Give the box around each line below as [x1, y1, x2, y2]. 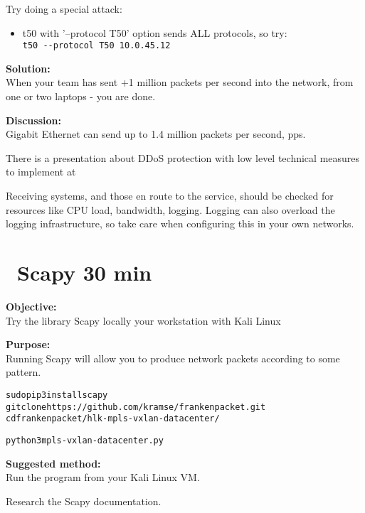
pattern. [6, 364, 41, 379]
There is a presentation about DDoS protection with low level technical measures [6, 150, 360, 165]
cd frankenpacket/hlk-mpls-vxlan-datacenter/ [6, 414, 220, 424]
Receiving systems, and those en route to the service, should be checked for [6, 188, 334, 202]
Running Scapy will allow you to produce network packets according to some [6, 350, 340, 365]
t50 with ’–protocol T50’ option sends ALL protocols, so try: [22, 25, 287, 40]
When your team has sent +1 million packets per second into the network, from [6, 75, 354, 90]
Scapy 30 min [17, 257, 152, 286]
